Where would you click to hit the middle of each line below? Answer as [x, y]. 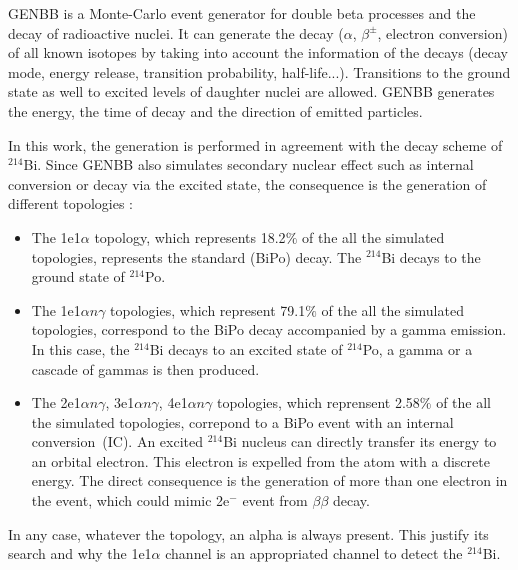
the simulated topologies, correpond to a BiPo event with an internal [242, 421]
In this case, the [80, 348]
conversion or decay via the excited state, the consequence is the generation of [247, 183]
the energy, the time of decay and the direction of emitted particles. [215, 110]
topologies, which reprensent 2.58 [318, 402]
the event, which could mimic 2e [130, 500]
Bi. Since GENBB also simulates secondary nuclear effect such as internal [248, 164]
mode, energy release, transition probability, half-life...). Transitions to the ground [259, 71]
